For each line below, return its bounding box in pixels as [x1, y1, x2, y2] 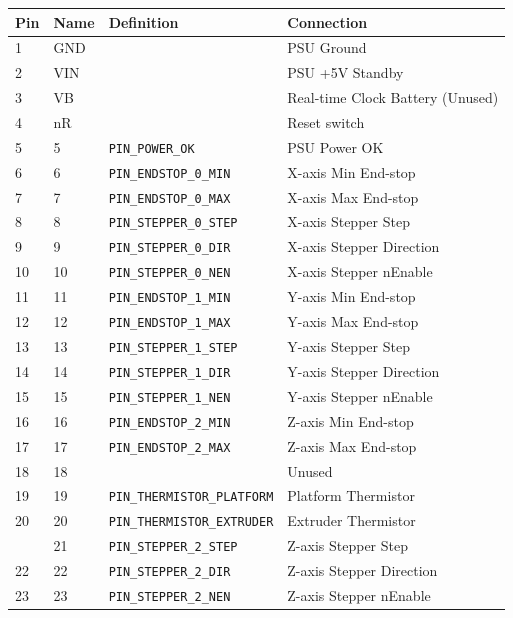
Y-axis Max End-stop [287, 311, 419, 332]
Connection [287, 11, 368, 32]
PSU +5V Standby [287, 62, 404, 83]
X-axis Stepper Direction [287, 236, 440, 257]
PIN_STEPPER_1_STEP [108, 340, 238, 355]
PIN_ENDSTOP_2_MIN [108, 415, 231, 430]
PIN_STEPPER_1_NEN [108, 390, 231, 405]
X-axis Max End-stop [287, 186, 419, 207]
